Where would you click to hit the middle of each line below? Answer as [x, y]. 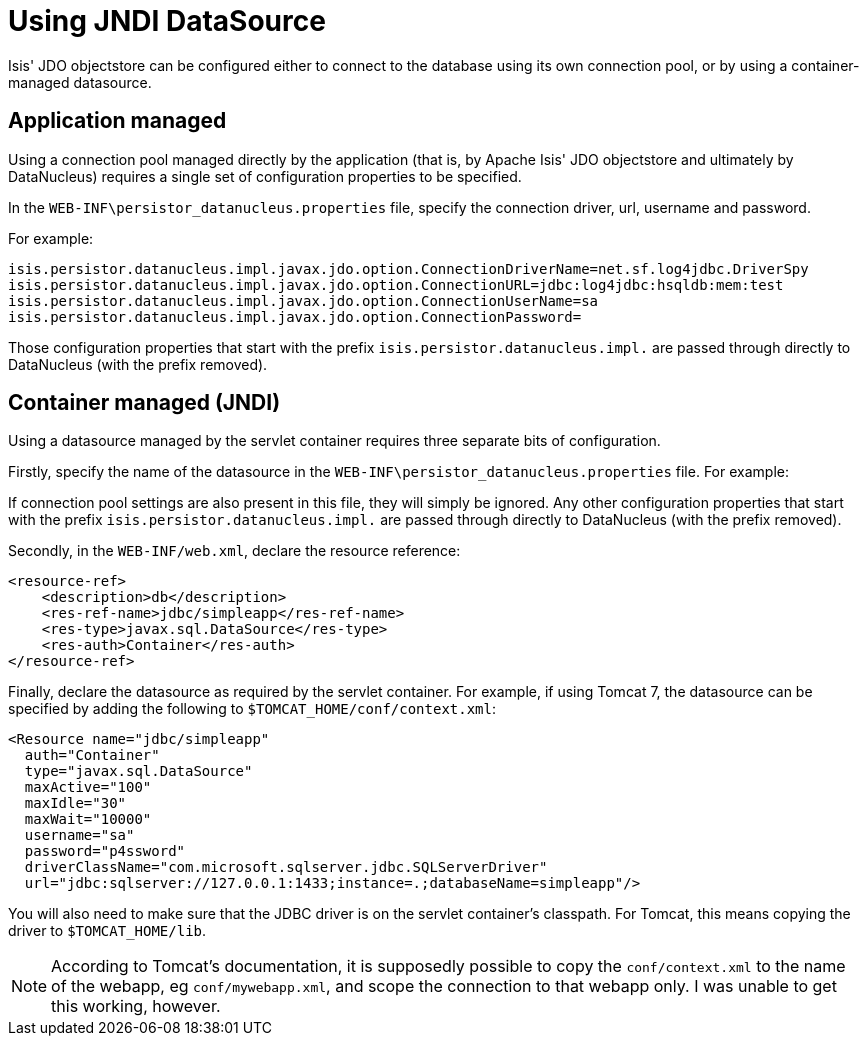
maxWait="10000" [88, 819]
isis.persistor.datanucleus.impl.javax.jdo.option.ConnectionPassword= [295, 316]
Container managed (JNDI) [144, 403]
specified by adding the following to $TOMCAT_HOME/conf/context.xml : [252, 709]
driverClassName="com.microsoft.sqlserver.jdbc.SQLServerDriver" [286, 867]
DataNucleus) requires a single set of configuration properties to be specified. [265, 176]
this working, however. [136, 1006]
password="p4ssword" [105, 851]
